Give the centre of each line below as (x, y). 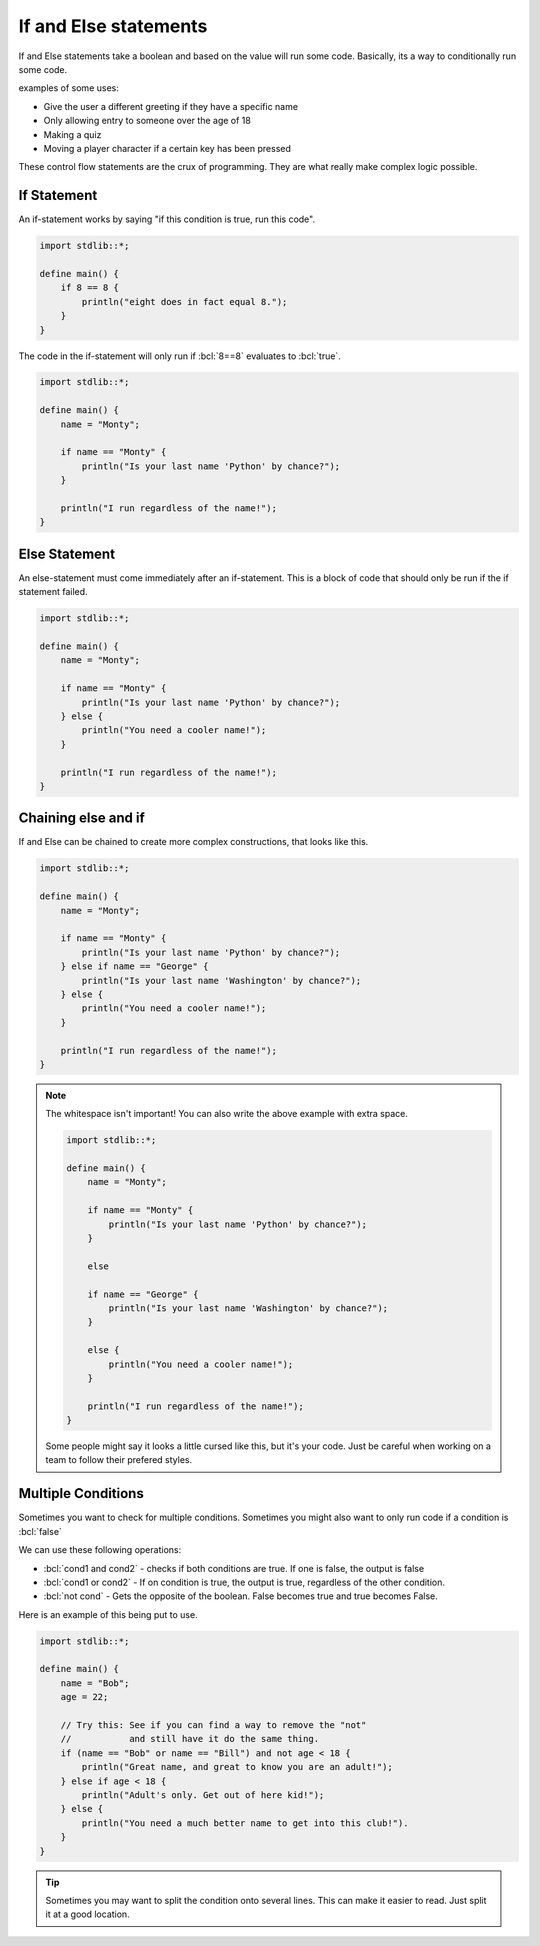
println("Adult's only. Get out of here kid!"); (203, 1794)
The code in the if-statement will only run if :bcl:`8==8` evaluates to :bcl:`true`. (180, 356)
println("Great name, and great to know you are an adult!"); (237, 1767)
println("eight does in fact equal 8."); (184, 301)
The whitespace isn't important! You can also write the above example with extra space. (227, 1114)
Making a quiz (72, 134)
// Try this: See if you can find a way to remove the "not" (213, 1725)
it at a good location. (87, 1914)
